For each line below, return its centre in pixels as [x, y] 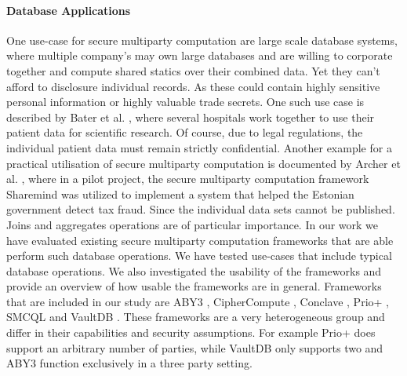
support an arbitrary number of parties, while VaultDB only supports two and [195, 347]
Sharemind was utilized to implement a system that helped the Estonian [180, 193]
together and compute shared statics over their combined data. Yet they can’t [193, 70]
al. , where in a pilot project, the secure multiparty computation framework [188, 179]
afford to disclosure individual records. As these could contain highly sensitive [193, 86]
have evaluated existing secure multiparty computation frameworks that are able [200, 240]
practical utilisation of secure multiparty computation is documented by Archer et [203, 163]
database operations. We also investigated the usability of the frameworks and [194, 270]
